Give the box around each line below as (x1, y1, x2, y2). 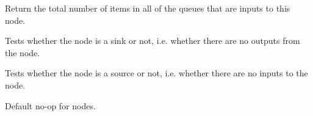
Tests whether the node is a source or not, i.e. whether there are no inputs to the (5, 67, 308, 79)
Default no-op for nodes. (5, 99, 96, 112)
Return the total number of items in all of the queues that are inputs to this (5, 2, 290, 14)
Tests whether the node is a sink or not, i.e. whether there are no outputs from (5, 34, 300, 47)
